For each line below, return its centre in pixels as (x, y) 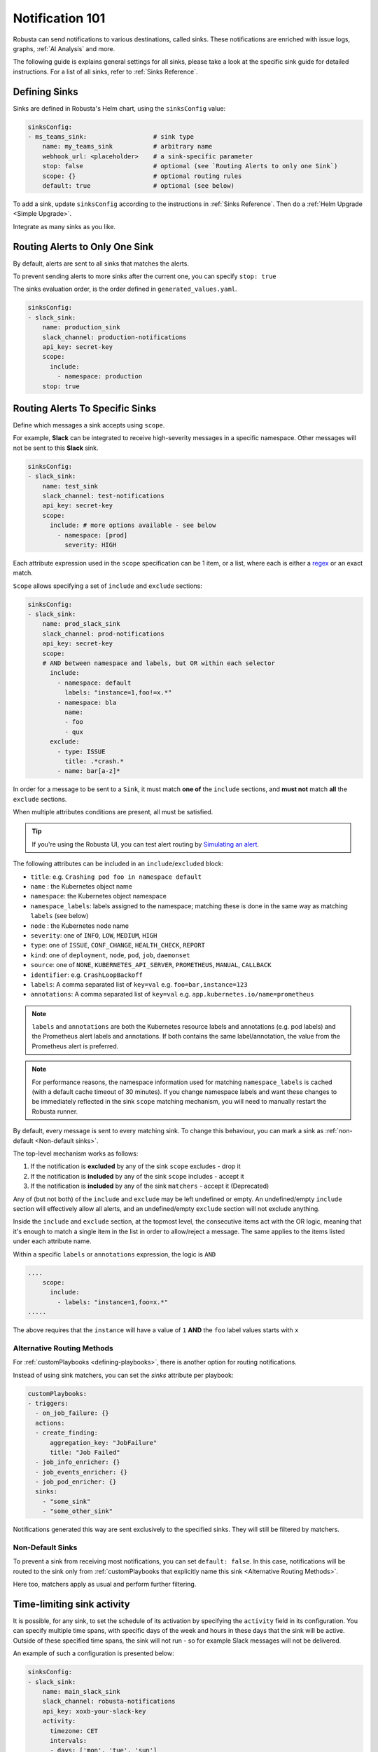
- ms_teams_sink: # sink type (111, 137)
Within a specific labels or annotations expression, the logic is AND (114, 1254)
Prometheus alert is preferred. (75, 1046)
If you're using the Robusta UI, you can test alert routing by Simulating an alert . (145, 844)
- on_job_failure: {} (72, 1413)
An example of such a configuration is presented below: (93, 1653)
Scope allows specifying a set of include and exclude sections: (107, 586)
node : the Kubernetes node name (80, 926)
